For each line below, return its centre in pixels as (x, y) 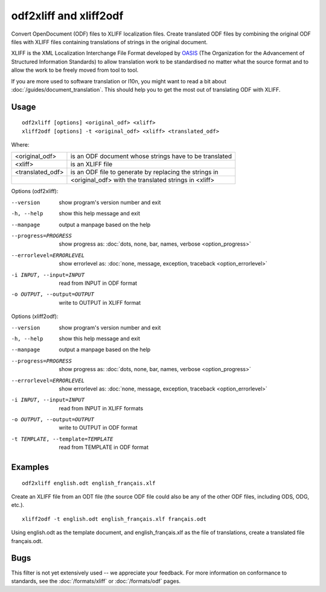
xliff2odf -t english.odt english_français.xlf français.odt (114, 519)
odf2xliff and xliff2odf (67, 16)
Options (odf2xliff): (35, 191)
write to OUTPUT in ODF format (98, 428)
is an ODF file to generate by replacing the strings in (144, 172)
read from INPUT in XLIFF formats (101, 408)
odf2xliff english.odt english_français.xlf (89, 483)
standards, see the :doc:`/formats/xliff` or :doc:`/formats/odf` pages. (96, 581)
